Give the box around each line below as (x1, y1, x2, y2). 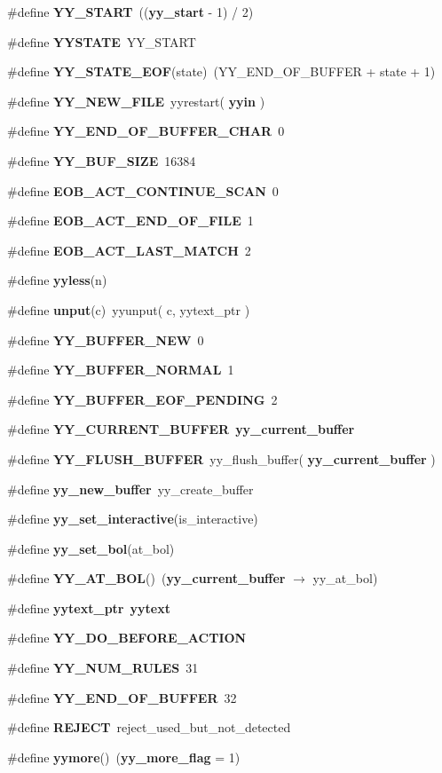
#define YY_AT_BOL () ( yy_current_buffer (7, 569, 286, 588)
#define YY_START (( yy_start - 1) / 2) (7, 3, 254, 20)
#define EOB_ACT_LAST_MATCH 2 (7, 241, 251, 259)
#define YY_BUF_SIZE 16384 (7, 151, 196, 170)
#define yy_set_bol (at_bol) (7, 539, 175, 557)
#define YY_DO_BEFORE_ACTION (7, 628, 247, 647)
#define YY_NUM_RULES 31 (7, 659, 199, 677)
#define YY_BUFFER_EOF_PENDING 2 (7, 390, 278, 408)
